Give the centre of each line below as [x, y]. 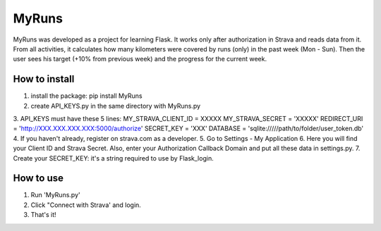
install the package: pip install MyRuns [86, 96]
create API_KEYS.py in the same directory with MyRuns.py [116, 106]
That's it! [43, 215]
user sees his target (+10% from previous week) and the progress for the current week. [140, 59]
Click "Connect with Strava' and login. [86, 205]
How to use [38, 179]
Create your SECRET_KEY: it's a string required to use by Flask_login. [114, 158]
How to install [44, 79]
